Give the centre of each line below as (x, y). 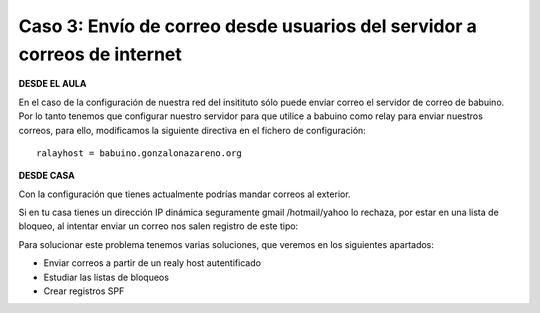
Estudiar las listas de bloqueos (106, 277)
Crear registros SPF (84, 291)
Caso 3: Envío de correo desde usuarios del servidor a (247, 26)
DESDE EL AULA (52, 84)
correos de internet (100, 54)
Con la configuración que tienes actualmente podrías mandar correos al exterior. (184, 194)
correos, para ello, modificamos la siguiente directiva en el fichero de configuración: (192, 130)
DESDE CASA (46, 176)
